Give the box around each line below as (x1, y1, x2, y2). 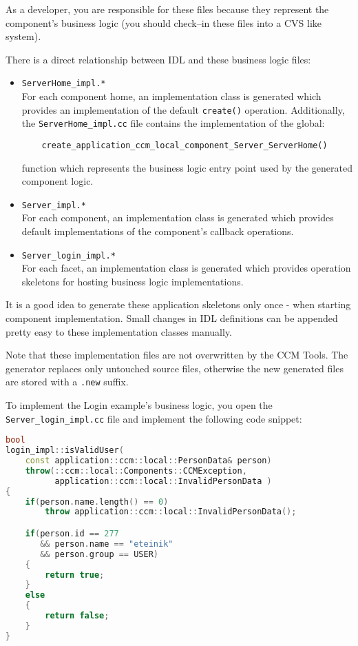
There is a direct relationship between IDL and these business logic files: (6, 52, 311, 66)
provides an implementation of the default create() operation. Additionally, (21, 102, 345, 117)
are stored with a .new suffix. (6, 374, 129, 389)
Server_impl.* (21, 200, 86, 210)
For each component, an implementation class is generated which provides (21, 210, 334, 225)
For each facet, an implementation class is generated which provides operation (21, 261, 351, 275)
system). (6, 29, 41, 43)
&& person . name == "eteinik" (40, 538, 173, 549)
